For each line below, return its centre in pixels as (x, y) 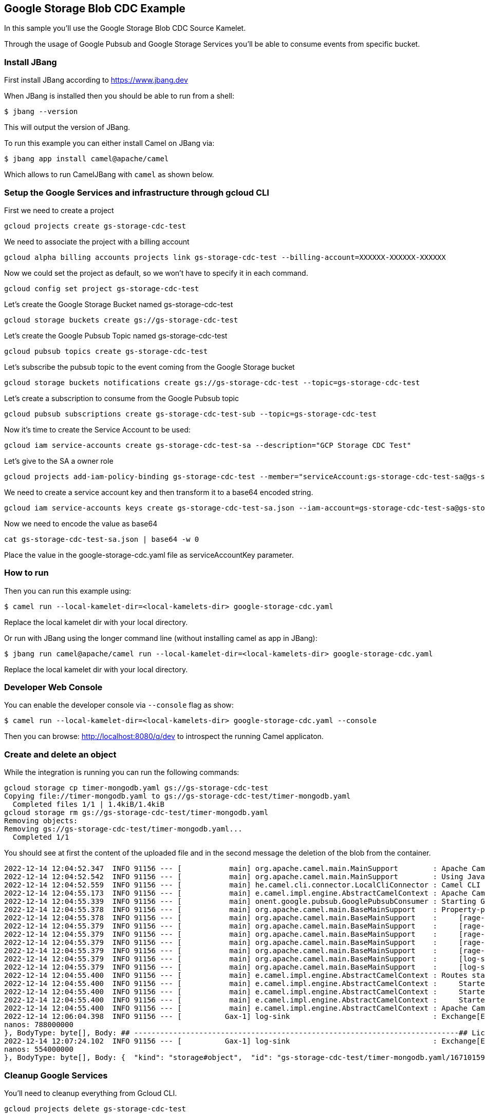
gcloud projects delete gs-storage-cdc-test (95, 1109)
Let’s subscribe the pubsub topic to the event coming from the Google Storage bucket (150, 367)
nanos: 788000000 (39, 1025)
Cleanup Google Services (56, 1075)
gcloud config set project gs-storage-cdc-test (102, 288)
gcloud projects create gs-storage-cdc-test (95, 226)
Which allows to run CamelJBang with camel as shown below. (109, 175)
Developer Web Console (53, 687)
